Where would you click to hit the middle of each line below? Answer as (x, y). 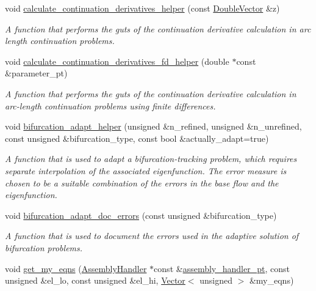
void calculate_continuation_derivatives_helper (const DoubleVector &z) (142, 8)
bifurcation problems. (44, 247)
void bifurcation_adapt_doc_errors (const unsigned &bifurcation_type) (141, 215)
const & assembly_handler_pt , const (222, 268)
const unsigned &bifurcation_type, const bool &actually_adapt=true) (137, 138)
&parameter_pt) (36, 73)
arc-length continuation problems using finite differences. (110, 105)
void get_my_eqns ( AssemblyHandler (76, 268)
